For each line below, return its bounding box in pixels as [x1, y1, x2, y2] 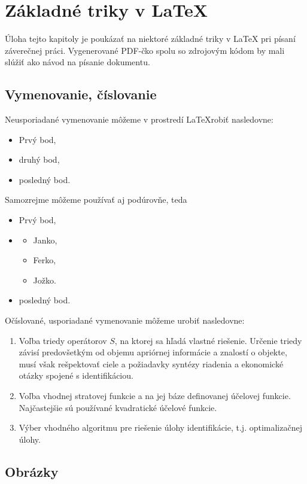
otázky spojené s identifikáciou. [19, 369, 133, 382]
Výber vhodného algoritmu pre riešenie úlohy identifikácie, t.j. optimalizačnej [19, 421, 302, 434]
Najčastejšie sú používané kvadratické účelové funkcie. [19, 401, 217, 413]
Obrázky [5, 462, 59, 480]
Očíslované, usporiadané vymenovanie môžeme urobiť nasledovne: [5, 314, 245, 327]
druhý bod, [19, 153, 60, 166]
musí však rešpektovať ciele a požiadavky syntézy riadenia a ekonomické [19, 357, 284, 370]
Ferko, [33, 254, 56, 266]
